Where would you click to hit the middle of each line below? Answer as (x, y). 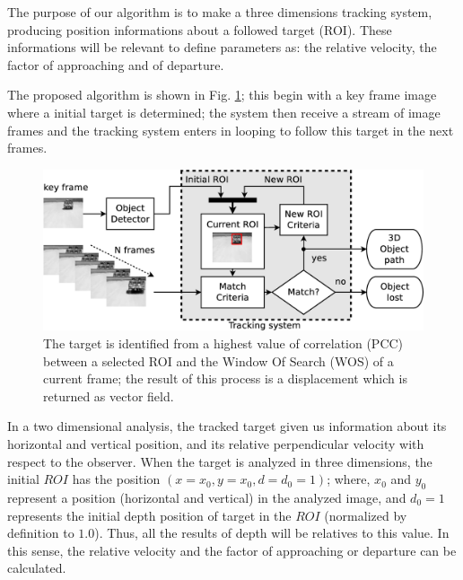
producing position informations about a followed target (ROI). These (200, 29)
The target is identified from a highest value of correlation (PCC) (223, 343)
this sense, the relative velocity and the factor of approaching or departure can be (232, 550)
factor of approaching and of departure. (116, 64)
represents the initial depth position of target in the (149, 515)
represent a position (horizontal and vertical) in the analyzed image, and (207, 497)
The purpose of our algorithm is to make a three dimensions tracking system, (220, 12)
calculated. (37, 568)
